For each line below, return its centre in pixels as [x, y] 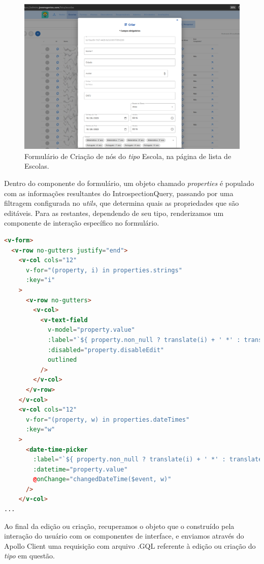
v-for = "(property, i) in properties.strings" [104, 270]
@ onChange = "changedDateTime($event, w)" [102, 479]
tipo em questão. [29, 556]
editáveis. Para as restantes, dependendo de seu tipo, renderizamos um [114, 213]
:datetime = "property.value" [80, 469]
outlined [62, 360]
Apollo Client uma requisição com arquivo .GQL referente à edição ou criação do [130, 545]
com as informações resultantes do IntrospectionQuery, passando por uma [119, 193]
